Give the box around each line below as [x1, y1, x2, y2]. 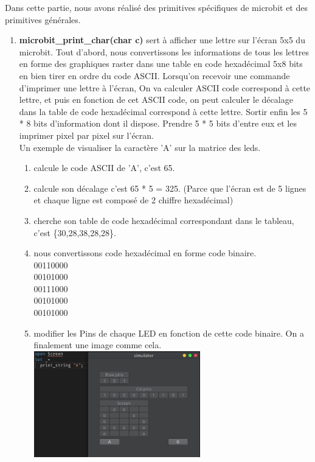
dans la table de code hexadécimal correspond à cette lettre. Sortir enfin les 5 [19, 105, 308, 117]
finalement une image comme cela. [33, 338, 162, 351]
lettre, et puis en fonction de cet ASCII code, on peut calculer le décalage [19, 93, 293, 106]
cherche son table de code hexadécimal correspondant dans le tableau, [33, 214, 294, 226]
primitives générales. [5, 13, 81, 26]
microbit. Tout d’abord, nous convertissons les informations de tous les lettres [19, 45, 309, 58]
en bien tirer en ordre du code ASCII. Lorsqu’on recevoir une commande [19, 69, 290, 82]
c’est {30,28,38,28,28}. [33, 226, 117, 239]
